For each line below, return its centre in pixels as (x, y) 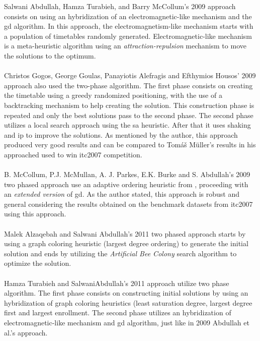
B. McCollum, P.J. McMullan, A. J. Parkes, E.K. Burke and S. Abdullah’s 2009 (127, 174)
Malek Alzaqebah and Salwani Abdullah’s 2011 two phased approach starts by (125, 233)
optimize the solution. (38, 263)
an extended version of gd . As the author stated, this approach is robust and (122, 194)
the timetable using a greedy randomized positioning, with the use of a (113, 95)
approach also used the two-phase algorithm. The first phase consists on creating (128, 85)
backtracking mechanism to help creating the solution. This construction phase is (129, 105)
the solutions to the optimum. (50, 55)
